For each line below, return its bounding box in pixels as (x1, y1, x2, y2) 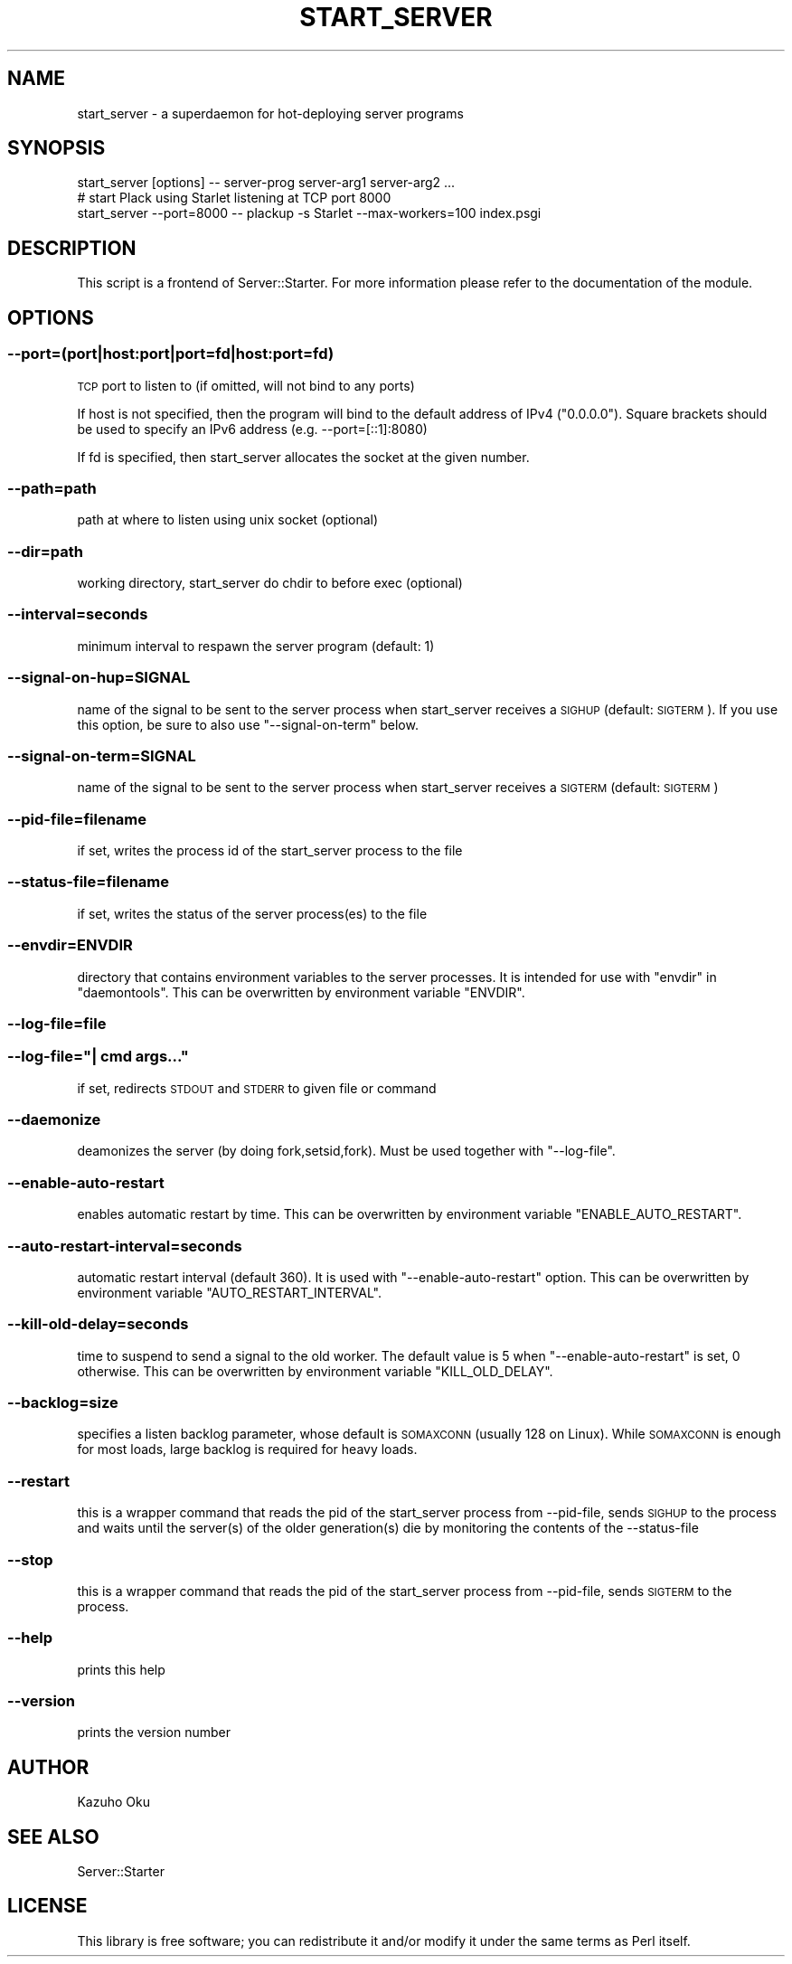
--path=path (7, 478, 97, 497)
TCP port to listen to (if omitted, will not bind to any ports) (77, 377, 415, 393)
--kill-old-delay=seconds (7, 1315, 189, 1334)
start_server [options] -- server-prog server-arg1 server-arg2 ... (77, 175, 456, 191)
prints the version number (77, 1724, 231, 1741)
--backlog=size (7, 1393, 118, 1412)
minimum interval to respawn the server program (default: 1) (77, 637, 435, 654)
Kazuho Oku (77, 1794, 150, 1810)
